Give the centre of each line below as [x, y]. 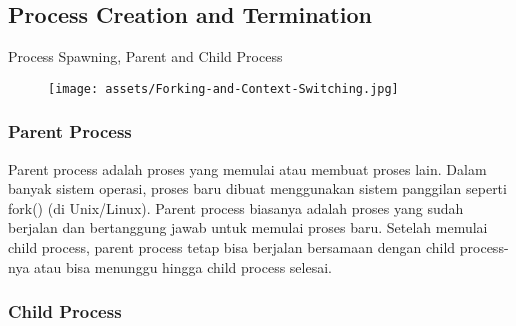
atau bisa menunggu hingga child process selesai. [183, 266]
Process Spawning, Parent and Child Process [145, 56]
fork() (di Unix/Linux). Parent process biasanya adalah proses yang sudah [236, 207]
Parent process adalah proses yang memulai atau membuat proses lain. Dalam [247, 168]
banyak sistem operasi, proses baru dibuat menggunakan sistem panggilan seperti [257, 188]
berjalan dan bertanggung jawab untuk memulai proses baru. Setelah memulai [248, 227]
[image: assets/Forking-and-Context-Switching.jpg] [223, 88]
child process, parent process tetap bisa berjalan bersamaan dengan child [232, 247]
